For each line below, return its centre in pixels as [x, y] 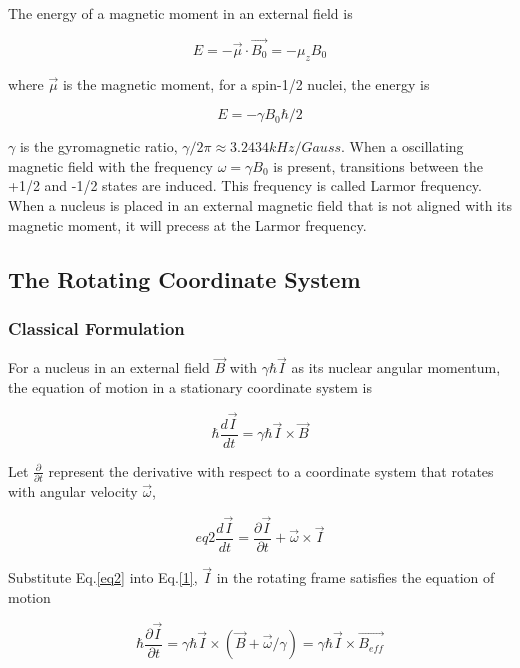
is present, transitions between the [378, 165]
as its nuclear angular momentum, [396, 367]
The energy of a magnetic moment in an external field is [180, 13]
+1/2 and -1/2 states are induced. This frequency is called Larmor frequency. [245, 185]
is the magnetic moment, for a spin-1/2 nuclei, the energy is [246, 83]
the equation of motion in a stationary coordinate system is [190, 386]
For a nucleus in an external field [109, 367]
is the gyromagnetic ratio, [98, 146]
